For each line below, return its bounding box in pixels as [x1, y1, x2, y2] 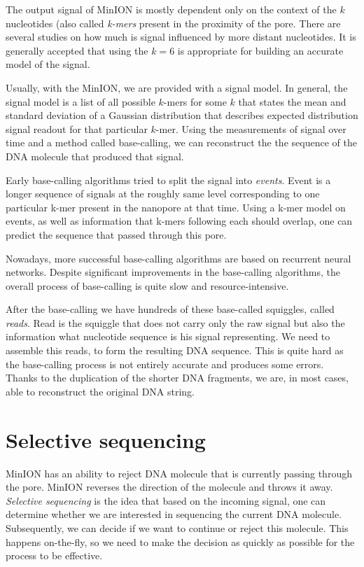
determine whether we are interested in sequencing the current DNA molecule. [6, 507, 342, 521]
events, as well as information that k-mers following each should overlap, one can [6, 213, 353, 228]
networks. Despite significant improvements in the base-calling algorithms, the [6, 265, 340, 279]
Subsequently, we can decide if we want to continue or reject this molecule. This [6, 520, 349, 535]
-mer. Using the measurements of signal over [155, 121, 346, 136]
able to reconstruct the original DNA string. [6, 384, 195, 398]
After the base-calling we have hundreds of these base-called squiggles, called [6, 302, 335, 316]
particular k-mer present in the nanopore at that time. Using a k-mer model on [6, 199, 346, 214]
